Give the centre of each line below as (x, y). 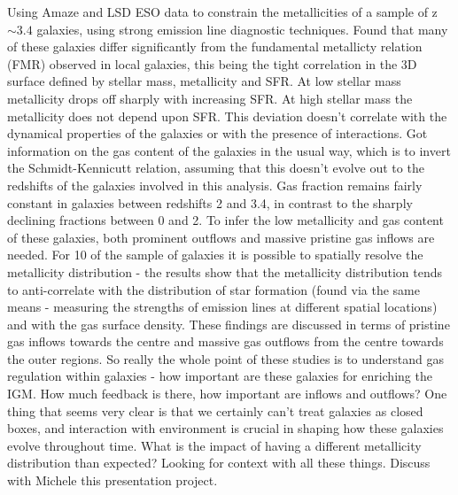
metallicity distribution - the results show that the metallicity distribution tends (225, 271)
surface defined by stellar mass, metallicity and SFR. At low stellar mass (204, 81)
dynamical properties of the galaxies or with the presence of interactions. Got (217, 133)
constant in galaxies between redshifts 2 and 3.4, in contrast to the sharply (210, 202)
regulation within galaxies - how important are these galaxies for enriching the (220, 376)
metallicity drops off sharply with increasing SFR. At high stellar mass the (210, 98)
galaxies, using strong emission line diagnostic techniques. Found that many (242, 29)
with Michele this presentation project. (113, 480)
